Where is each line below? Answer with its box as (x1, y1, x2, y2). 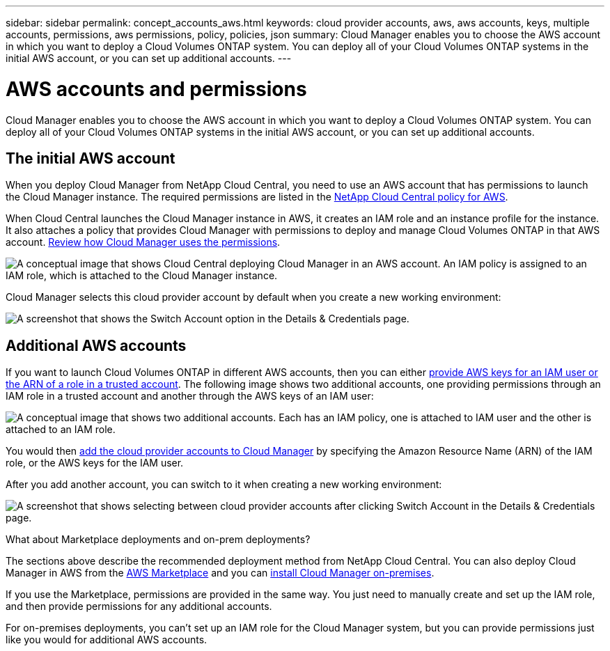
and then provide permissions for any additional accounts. (6, 600, 272, 613)
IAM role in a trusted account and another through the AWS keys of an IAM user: (6, 390, 374, 402)
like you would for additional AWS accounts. (6, 634, 208, 646)
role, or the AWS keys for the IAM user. (6, 457, 184, 469)
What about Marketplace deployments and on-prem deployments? (6, 533, 311, 546)
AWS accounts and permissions (6, 77, 307, 101)
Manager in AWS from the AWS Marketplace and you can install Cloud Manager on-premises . (6, 567, 435, 579)
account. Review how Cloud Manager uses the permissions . (6, 236, 281, 249)
